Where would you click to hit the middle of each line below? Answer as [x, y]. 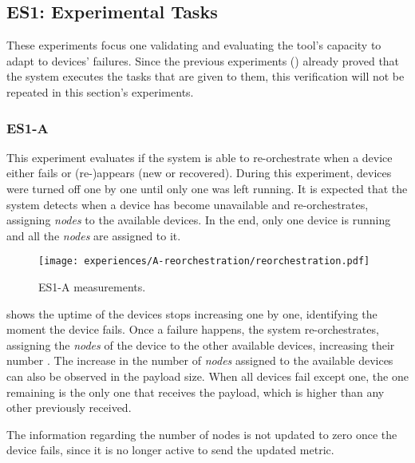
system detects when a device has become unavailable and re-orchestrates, [188, 204]
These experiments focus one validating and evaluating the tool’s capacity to [194, 45]
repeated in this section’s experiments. [100, 91]
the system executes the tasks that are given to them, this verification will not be [206, 76]
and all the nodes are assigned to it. [94, 235]
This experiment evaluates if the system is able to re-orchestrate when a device [200, 157]
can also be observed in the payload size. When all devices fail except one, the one [207, 376]
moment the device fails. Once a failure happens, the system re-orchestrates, [193, 329]
